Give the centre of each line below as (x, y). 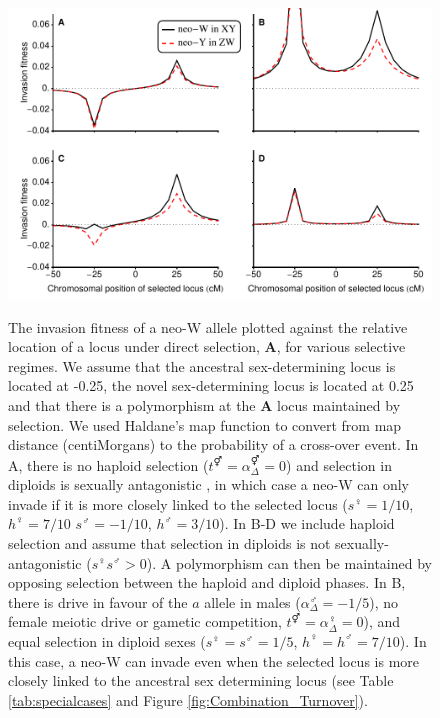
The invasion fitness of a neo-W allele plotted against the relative (208, 326)
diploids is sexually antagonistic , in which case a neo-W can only (208, 484)
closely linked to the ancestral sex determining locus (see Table (201, 680)
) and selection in (339, 464)
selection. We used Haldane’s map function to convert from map (205, 424)
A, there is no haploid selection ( (108, 464)
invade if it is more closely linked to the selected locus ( (178, 503)
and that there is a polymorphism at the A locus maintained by (204, 405)
